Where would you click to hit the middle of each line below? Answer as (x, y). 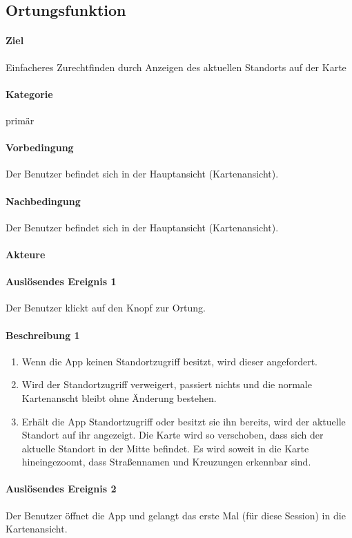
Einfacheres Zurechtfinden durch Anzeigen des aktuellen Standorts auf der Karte (176, 67)
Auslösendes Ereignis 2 (61, 489)
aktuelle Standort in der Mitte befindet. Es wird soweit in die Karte (165, 448)
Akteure (26, 254)
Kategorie (29, 94)
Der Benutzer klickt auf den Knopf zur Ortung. (106, 308)
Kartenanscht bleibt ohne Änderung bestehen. (119, 397)
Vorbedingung (40, 147)
